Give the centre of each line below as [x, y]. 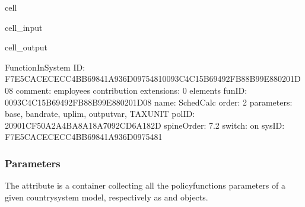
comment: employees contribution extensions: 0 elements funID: [131, 90]
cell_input [24, 27]
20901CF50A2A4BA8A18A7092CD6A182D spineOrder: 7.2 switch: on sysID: [145, 125]
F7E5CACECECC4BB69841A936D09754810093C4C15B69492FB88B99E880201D [153, 79]
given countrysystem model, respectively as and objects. [107, 197]
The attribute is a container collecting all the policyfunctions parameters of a [145, 185]
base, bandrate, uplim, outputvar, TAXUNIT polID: [100, 114]
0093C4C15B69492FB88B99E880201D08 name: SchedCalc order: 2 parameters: [149, 102]
